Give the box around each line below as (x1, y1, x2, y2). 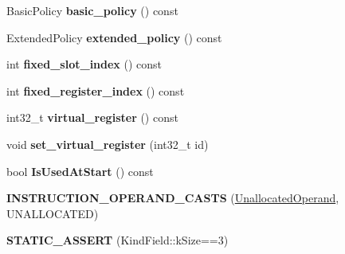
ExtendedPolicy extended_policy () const (6, 29, 222, 45)
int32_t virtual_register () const (6, 109, 178, 126)
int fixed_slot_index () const (6, 56, 163, 72)
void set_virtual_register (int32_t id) (6, 135, 209, 152)
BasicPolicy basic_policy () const (6, 2, 178, 18)
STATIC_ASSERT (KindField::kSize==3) (6, 232, 229, 248)
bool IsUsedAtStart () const (6, 162, 154, 179)
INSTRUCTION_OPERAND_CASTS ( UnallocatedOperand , (6, 190, 339, 206)
